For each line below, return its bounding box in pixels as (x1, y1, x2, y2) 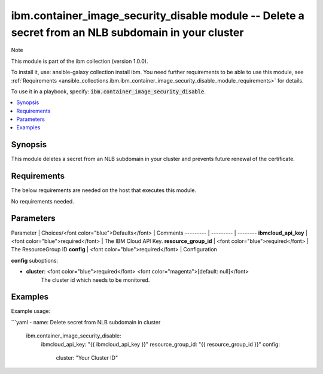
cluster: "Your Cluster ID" (56, 354, 118, 361)
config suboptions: (11, 257, 59, 264)
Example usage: (11, 308, 51, 315)
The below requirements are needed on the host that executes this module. (11, 187, 197, 194)
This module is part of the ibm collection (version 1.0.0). (11, 57, 148, 65)
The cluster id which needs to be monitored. (41, 276, 150, 284)
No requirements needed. (11, 197, 74, 205)
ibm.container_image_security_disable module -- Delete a (11, 9, 305, 22)
